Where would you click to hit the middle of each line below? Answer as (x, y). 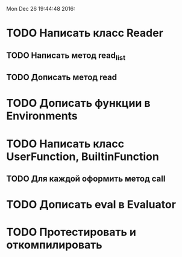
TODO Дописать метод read (62, 78)
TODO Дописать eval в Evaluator (91, 205)
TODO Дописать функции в (78, 103)
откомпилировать (54, 245)
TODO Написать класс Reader (85, 33)
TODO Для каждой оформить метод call (86, 178)
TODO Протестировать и (71, 232)
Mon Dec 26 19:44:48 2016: (41, 9)
